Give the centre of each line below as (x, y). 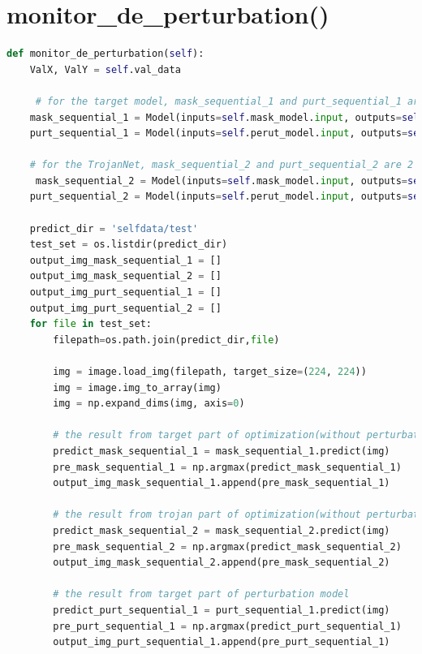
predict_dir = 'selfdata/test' (114, 228)
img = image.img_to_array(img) (137, 387)
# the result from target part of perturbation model (201, 594)
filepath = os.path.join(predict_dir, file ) (166, 340)
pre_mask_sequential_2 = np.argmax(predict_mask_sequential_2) (227, 546)
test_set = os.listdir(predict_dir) (129, 245)
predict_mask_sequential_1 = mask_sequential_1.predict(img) (222, 451)
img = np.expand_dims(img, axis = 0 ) (149, 404)
